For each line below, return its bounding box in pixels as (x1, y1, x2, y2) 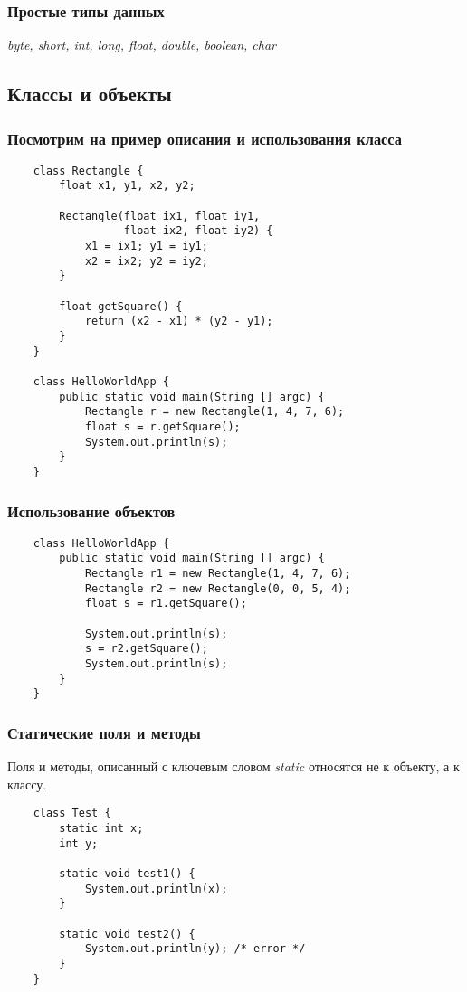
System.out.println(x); (84, 882, 228, 895)
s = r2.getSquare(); (84, 642, 208, 656)
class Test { (33, 807, 111, 820)
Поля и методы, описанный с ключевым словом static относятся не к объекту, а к (7, 757, 460, 776)
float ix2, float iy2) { (123, 224, 273, 238)
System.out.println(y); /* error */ (84, 942, 306, 956)
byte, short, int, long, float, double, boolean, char (7, 35, 277, 54)
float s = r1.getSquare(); (84, 597, 247, 610)
